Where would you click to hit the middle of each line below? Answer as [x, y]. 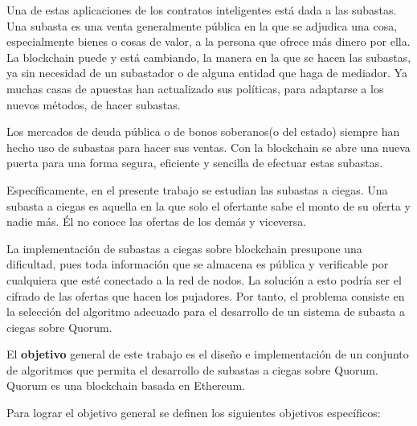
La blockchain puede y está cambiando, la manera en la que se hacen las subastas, [209, 57]
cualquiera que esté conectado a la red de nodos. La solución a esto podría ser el [204, 279]
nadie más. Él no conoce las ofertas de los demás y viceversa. [157, 221]
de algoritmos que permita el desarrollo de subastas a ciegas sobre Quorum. [192, 369]
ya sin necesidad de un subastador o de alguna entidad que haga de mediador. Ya [207, 73]
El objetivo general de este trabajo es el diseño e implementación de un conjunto [208, 354]
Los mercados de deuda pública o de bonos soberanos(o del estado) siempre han [203, 131]
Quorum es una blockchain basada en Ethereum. [126, 385]
